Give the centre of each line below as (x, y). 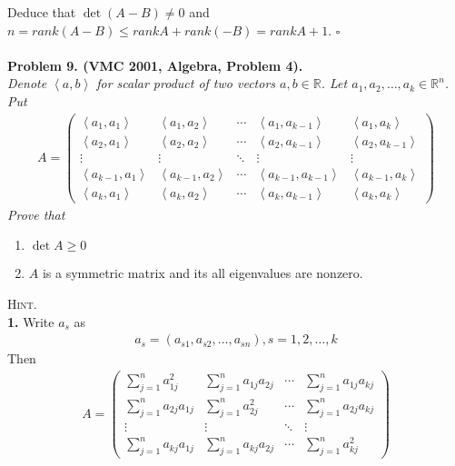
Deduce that (42, 12)
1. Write (31, 321)
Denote (27, 83)
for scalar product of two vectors (186, 83)
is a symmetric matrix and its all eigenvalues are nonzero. (203, 273)
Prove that (36, 214)
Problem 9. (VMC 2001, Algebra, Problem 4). (155, 65)
